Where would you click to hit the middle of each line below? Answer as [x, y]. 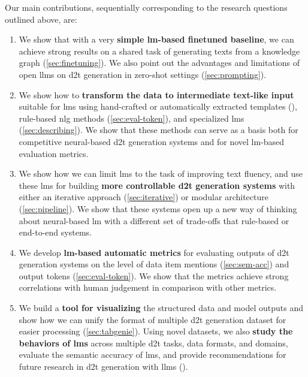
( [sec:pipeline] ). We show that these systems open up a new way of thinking [158, 208]
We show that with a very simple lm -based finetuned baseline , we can [156, 39]
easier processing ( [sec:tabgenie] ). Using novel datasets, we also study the [156, 331]
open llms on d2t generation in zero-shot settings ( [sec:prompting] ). [143, 74]
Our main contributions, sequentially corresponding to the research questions [146, 7]
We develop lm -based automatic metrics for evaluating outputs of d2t [154, 252]
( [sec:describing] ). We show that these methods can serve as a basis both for [158, 130]
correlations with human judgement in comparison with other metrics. [148, 287]
